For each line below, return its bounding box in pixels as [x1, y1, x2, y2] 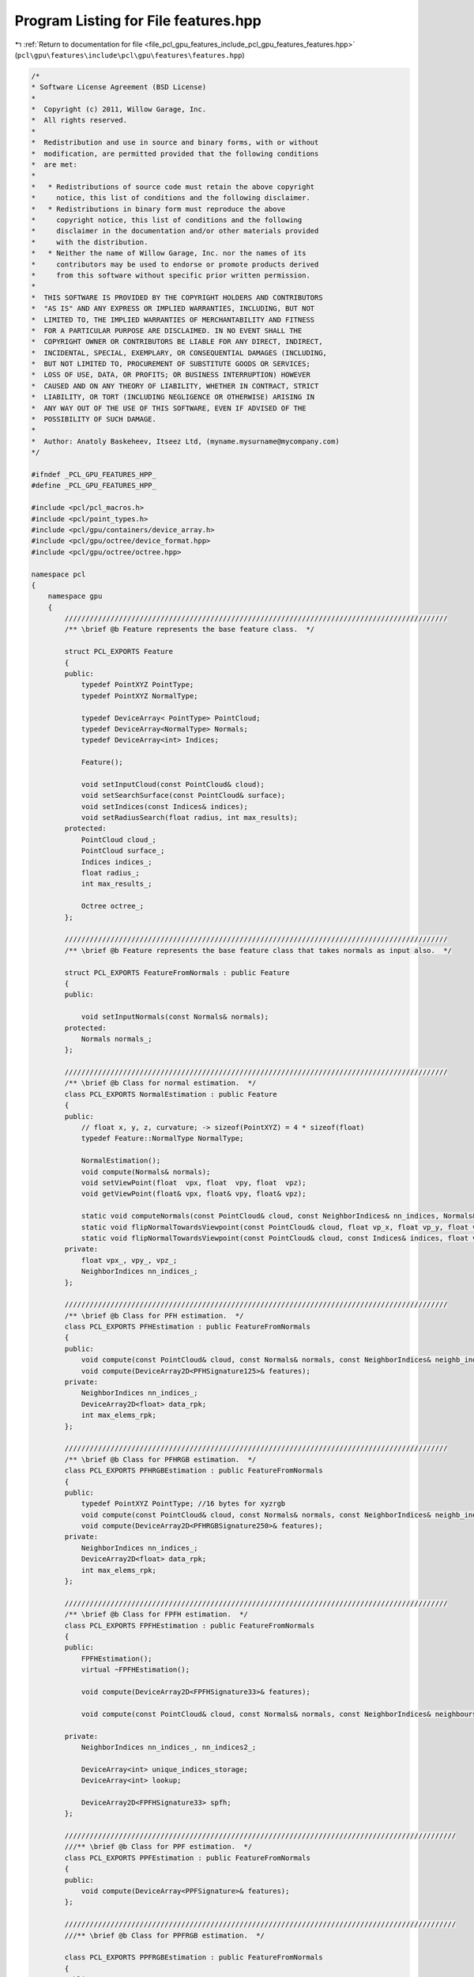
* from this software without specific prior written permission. [31, 270, 311, 280]
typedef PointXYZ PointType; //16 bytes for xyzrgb [81, 1499, 286, 1508]
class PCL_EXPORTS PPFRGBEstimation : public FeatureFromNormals [64, 1953, 323, 1962]
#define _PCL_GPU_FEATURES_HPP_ [31, 481, 157, 490]
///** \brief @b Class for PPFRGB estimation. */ [64, 1930, 265, 1940]
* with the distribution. [31, 237, 149, 247]
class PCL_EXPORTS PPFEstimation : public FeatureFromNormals [64, 1853, 311, 1862]
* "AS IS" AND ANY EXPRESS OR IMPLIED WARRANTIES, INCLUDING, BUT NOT [31, 304, 315, 313]
